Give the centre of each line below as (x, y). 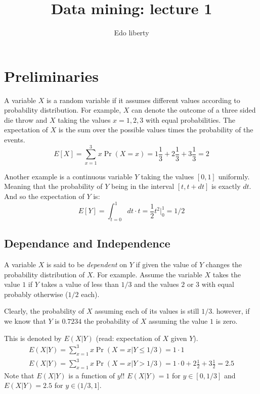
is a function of (92, 375)
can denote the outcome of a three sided (193, 110)
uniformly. (234, 176)
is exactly (226, 186)
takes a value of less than (80, 284)
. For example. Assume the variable (147, 274)
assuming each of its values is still (147, 311)
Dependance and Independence (87, 243)
